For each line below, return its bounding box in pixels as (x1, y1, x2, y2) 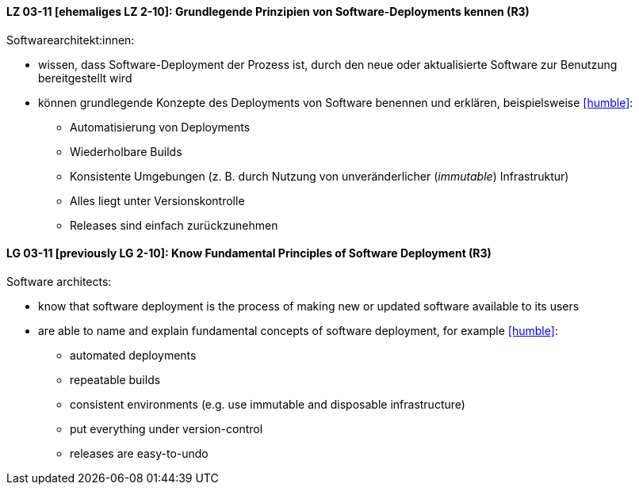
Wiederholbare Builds (70, 144, 182, 158)
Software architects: (6, 274, 112, 288)
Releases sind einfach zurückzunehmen (70, 218, 278, 232)
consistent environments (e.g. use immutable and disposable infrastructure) (70, 397, 465, 411)
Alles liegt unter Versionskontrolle (70, 193, 245, 207)
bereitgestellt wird (38, 70, 132, 85)
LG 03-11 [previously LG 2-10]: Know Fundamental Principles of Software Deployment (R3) (6, 246, 492, 261)
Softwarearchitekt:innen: (6, 32, 135, 47)
